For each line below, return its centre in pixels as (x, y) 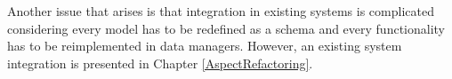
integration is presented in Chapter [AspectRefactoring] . (160, 63)
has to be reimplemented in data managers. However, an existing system (205, 46)
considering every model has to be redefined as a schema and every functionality (226, 28)
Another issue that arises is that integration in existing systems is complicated (221, 11)
